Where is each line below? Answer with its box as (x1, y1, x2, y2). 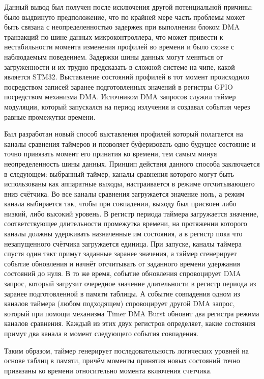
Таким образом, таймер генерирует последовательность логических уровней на (4, 345, 249, 356)
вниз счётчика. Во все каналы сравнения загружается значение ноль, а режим (4, 188, 245, 199)
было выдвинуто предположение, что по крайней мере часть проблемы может (4, 11, 246, 22)
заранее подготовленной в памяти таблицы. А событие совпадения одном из (4, 288, 240, 299)
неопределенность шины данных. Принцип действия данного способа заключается (4, 158, 260, 169)
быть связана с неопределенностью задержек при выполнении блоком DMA (4, 21, 240, 32)
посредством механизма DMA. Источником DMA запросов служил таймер (4, 91, 236, 102)
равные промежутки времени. (4, 111, 96, 122)
